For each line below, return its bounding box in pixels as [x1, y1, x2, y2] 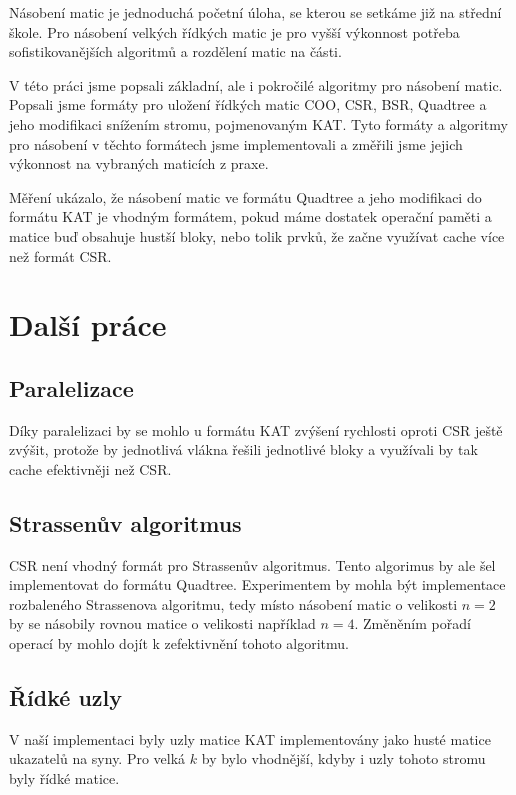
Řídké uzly [9, 682, 123, 713]
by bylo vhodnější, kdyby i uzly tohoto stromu [201, 748, 486, 769]
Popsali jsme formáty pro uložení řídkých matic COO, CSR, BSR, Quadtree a [9, 94, 487, 115]
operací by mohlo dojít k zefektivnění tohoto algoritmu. [9, 633, 350, 654]
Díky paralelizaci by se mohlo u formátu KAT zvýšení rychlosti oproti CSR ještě [9, 419, 503, 440]
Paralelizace [9, 372, 134, 403]
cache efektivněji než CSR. [9, 458, 172, 479]
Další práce [9, 304, 167, 345]
